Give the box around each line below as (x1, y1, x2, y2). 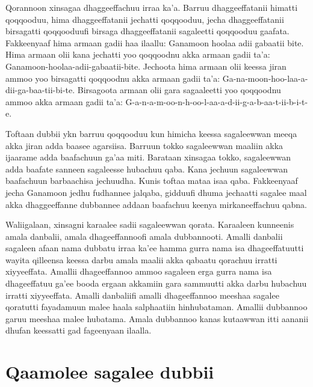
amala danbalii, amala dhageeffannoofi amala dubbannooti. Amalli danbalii (5, 230, 283, 242)
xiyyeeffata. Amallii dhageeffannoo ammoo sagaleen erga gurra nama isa (5, 265, 272, 278)
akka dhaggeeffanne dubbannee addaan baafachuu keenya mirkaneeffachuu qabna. (5, 198, 307, 210)
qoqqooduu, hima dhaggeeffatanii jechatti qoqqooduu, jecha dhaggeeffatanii (5, 13, 284, 25)
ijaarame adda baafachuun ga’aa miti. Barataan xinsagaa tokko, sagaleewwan (5, 151, 291, 163)
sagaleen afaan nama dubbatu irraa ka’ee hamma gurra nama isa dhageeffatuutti (5, 242, 304, 254)
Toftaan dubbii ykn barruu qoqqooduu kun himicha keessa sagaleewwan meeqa (5, 127, 297, 139)
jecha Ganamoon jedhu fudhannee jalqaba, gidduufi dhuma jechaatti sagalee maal (5, 186, 307, 198)
